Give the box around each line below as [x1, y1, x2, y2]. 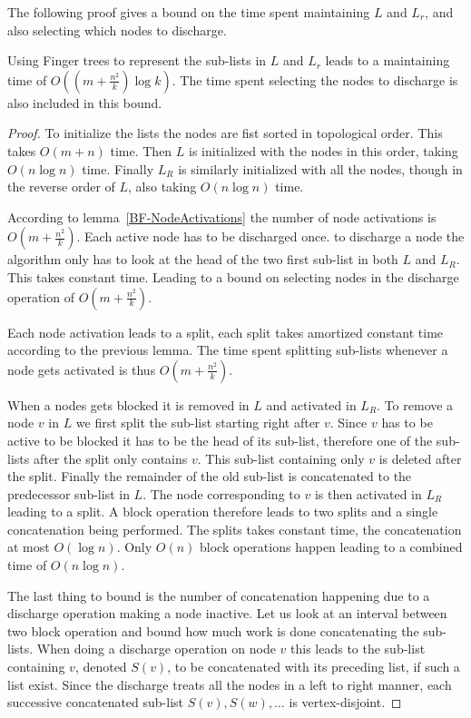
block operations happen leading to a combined [200, 537, 463, 556]
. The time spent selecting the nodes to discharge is [172, 70, 458, 89]
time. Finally [82, 159, 154, 178]
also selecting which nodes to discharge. [7, 20, 227, 39]
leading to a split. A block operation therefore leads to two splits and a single [7, 502, 438, 521]
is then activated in [314, 484, 422, 503]
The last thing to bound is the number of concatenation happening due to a [7, 585, 430, 605]
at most [7, 537, 50, 556]
